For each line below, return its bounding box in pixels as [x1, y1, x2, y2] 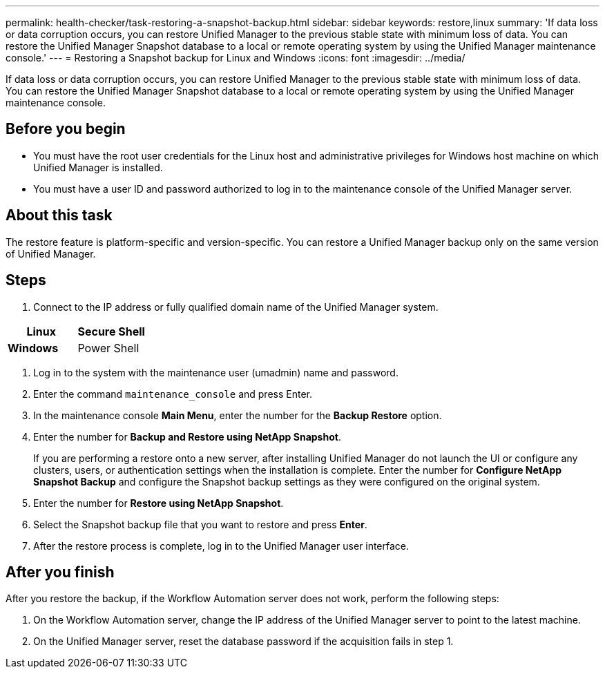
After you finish [6, 563, 115, 581]
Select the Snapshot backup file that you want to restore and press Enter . [33, 518, 367, 530]
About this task [6, 206, 113, 224]
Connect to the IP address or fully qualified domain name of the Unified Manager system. [33, 300, 439, 313]
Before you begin [6, 120, 126, 138]
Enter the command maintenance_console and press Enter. [33, 387, 312, 400]
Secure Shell [77, 324, 145, 338]
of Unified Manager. [6, 247, 96, 260]
